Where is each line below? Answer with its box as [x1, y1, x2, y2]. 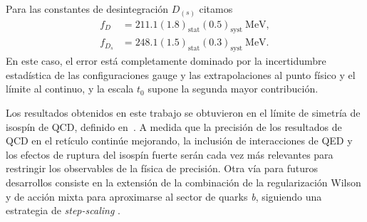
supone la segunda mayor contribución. [148, 81, 319, 96]
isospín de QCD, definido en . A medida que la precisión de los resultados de [6, 119, 342, 134]
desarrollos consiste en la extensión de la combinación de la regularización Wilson [6, 174, 361, 189]
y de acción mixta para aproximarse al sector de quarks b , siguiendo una [6, 189, 322, 203]
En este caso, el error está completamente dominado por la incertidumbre [6, 53, 326, 68]
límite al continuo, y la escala [6, 81, 134, 96]
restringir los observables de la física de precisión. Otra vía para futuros [6, 161, 318, 176]
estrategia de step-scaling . [6, 203, 120, 218]
